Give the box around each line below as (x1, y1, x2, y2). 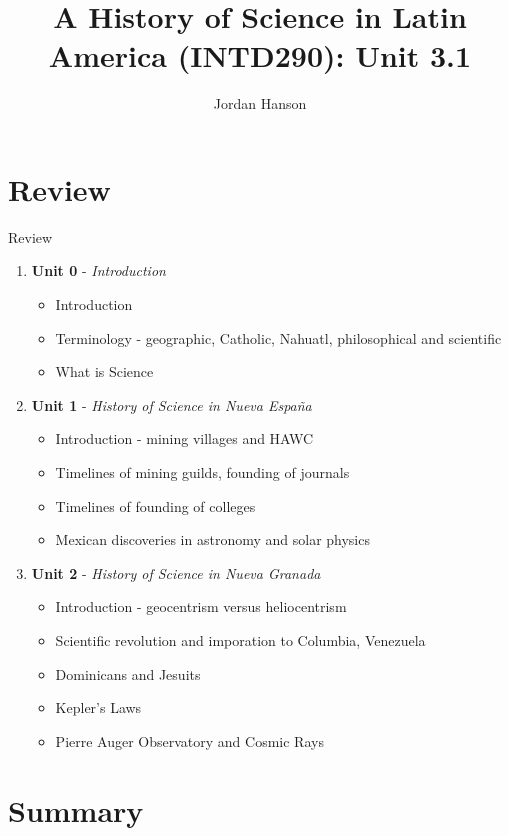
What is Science (55, 361, 154, 382)
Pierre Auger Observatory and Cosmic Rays (55, 730, 324, 751)
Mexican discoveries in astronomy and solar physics (55, 529, 370, 550)
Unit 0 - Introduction (31, 260, 166, 281)
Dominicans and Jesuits (55, 663, 201, 684)
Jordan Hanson (213, 93, 307, 114)
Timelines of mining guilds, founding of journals (55, 462, 350, 482)
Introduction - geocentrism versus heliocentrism (55, 596, 347, 617)
